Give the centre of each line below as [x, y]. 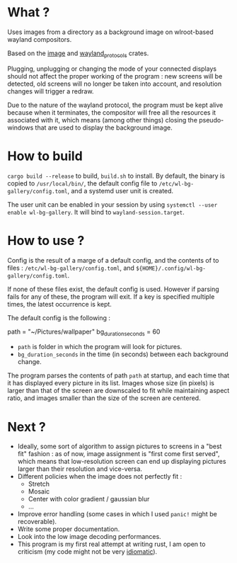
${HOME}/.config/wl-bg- [171, 268]
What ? [29, 12]
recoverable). [37, 522]
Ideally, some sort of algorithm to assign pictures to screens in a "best [120, 446]
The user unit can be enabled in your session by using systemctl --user [112, 204]
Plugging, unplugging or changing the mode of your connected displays [112, 69]
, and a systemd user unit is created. [121, 190]
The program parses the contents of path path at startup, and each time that [118, 375]
